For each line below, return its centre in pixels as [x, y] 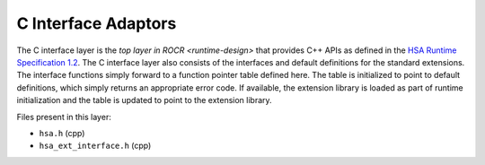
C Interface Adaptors [97, 23]
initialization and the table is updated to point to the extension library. [145, 100]
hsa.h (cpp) [62, 133]
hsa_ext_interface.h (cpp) [95, 146]
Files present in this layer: [64, 117]
